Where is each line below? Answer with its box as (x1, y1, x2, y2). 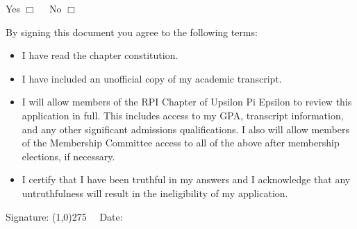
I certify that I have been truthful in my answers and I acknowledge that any (22, 172, 351, 187)
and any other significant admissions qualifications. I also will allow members (22, 121, 349, 136)
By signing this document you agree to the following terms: (6, 24, 258, 39)
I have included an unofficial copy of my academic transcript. (22, 71, 282, 85)
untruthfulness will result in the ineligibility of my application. (22, 185, 288, 200)
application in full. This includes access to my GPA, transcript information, (22, 108, 344, 122)
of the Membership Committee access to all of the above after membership (22, 135, 340, 150)
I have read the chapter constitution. (22, 48, 178, 62)
